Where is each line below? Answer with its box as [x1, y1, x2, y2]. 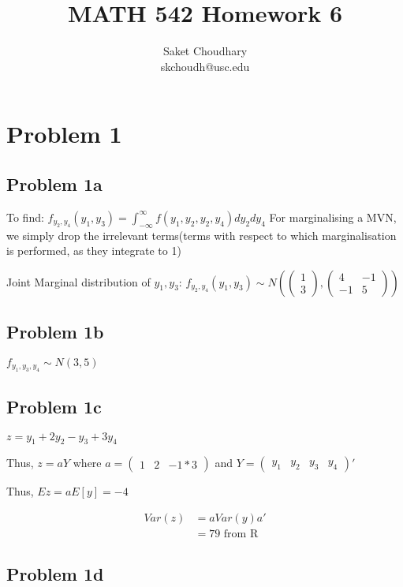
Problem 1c [6, 394, 102, 418]
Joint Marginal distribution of [6, 273, 151, 290]
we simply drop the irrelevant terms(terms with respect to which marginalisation [6, 226, 397, 243]
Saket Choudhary [162, 43, 248, 59]
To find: [6, 208, 44, 225]
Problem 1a [6, 171, 103, 196]
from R [223, 528, 259, 540]
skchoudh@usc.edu [160, 58, 250, 74]
